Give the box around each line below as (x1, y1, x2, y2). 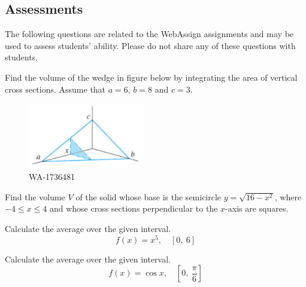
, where (274, 190, 302, 203)
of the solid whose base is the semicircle (75, 190, 222, 203)
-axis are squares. (225, 202, 289, 215)
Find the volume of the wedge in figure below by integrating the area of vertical (5, 71, 298, 83)
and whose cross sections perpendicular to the (49, 202, 218, 215)
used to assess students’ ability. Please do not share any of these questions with (5, 39, 296, 51)
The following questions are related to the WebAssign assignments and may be (5, 28, 294, 40)
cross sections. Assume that (5, 83, 106, 95)
